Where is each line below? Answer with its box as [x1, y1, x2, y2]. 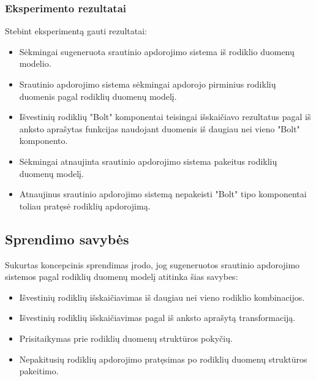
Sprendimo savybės [5, 229, 129, 248]
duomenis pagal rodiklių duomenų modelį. [19, 89, 177, 102]
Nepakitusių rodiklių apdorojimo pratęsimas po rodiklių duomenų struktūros [19, 352, 307, 365]
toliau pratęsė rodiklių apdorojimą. [19, 199, 151, 212]
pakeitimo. [19, 364, 59, 377]
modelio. [19, 57, 51, 70]
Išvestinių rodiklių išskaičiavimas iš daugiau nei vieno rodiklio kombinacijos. [19, 290, 305, 303]
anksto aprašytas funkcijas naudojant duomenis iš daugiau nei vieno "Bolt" [19, 122, 300, 135]
